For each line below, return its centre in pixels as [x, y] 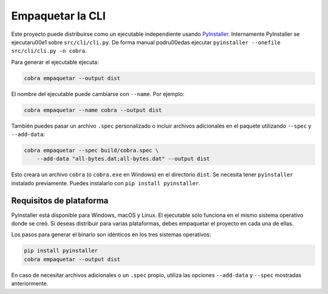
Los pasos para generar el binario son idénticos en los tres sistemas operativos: [111, 234]
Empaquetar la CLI [59, 16]
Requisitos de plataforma [60, 200]
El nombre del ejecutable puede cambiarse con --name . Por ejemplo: [98, 94]
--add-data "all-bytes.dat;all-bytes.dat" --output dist [123, 159]
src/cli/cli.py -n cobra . [49, 51]
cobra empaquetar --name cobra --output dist [93, 110]
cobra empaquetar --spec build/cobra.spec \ [91, 151]
